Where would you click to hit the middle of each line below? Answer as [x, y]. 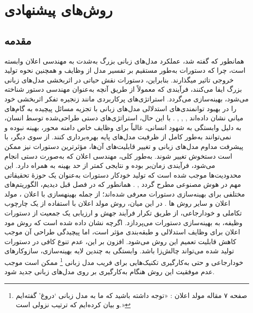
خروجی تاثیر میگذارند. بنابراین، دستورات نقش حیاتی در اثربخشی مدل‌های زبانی [119, 79]
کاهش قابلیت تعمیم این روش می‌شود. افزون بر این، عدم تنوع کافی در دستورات [120, 241]
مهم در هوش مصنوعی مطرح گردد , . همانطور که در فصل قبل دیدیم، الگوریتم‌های [123, 184]
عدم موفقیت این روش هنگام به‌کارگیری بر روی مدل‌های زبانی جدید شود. [110, 272]
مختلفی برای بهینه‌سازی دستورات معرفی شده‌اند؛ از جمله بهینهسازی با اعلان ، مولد [125, 193]
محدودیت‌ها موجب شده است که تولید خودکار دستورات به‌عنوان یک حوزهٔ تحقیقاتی [123, 174]
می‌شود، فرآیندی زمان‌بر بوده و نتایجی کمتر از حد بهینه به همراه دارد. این [110, 165]
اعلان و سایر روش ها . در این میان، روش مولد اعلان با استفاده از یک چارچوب [117, 203]
